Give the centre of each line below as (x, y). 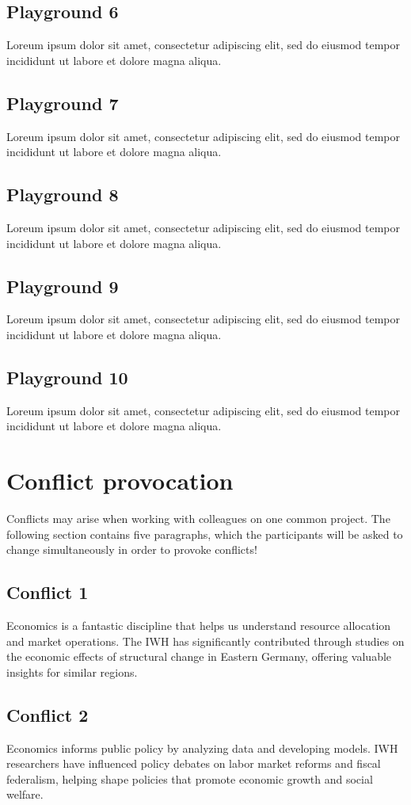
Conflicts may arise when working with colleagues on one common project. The (198, 519)
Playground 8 (63, 195)
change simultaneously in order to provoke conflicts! (132, 549)
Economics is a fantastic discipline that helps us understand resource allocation (199, 626)
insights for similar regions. (72, 671)
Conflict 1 (48, 592)
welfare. (25, 794)
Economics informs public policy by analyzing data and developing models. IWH (202, 748)
